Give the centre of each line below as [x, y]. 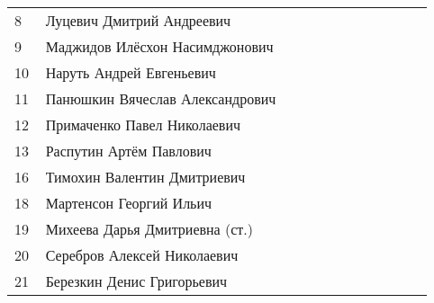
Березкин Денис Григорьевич [136, 281]
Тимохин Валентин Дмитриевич [145, 177]
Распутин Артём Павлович [128, 151]
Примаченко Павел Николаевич [143, 125]
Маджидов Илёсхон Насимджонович [159, 46]
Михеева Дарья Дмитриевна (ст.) [149, 229]
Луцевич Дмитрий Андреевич [138, 20]
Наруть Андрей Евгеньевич [131, 72]
